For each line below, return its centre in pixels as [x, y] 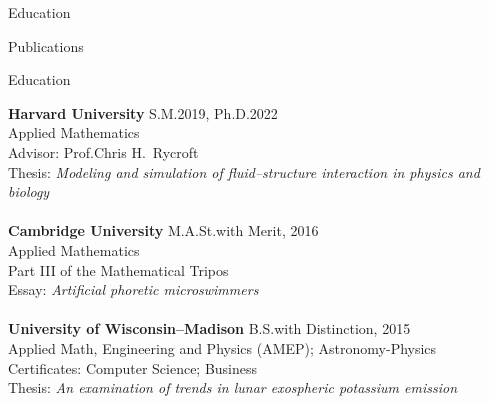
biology [29, 191]
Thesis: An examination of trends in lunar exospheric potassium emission [233, 387]
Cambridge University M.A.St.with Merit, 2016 [163, 230]
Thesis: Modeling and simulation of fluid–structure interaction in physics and [244, 171]
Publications [46, 45]
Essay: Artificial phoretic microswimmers [133, 289]
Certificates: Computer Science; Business [133, 367]
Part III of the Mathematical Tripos [118, 269]
